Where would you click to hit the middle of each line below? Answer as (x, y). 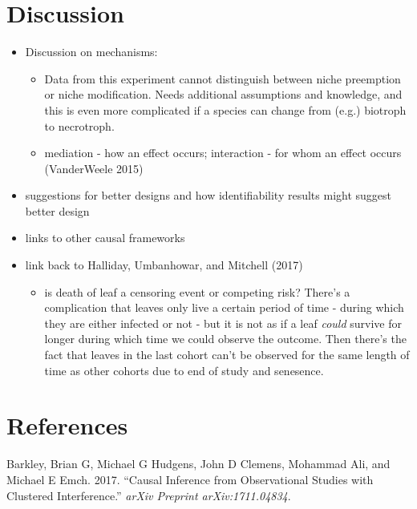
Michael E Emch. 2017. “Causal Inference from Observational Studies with (190, 479)
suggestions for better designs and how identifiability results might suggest (208, 195)
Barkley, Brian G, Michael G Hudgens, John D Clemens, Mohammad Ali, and (198, 464)
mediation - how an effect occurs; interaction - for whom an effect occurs (223, 153)
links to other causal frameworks (105, 238)
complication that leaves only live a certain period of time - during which (224, 307)
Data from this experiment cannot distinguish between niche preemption (223, 78)
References (67, 425)
